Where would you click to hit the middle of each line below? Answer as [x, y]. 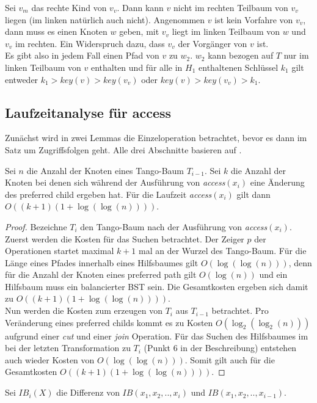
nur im [296, 55]
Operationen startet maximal [60, 251]
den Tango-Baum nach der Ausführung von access [174, 226]
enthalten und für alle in [137, 67]
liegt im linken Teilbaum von [226, 31]
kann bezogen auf [241, 55]
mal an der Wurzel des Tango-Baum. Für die [223, 251]
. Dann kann [140, 7]
